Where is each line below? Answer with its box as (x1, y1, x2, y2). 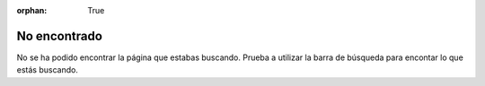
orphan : (16, 5, 48, 15)
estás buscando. (16, 64, 78, 75)
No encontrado (16, 28, 103, 44)
